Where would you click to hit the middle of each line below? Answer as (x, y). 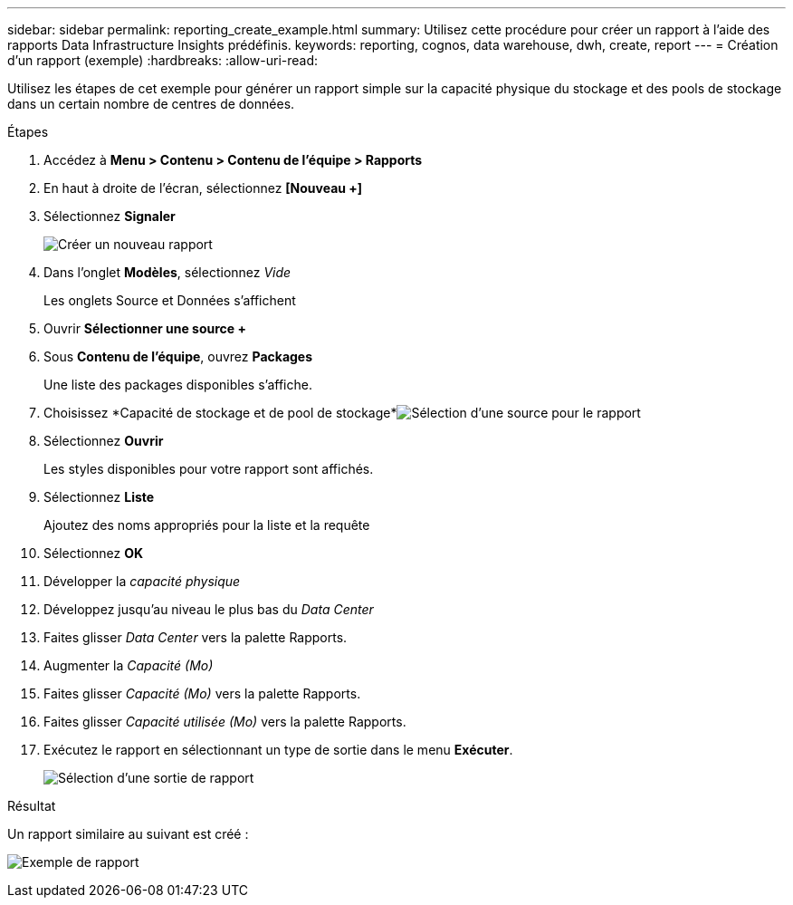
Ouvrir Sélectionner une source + (145, 328)
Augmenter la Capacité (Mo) (129, 665)
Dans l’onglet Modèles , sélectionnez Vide (167, 272)
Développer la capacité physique (142, 581)
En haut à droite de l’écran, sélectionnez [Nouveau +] (203, 188)
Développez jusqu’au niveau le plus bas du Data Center (209, 609)
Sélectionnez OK (94, 553)
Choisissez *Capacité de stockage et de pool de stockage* (220, 413)
